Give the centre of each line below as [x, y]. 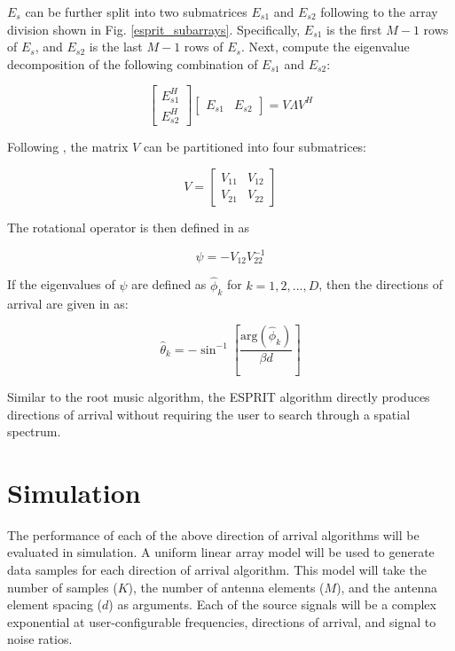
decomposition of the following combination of [133, 63]
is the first [354, 29]
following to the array [379, 12]
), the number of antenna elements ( [226, 587]
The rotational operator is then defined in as [128, 227]
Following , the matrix [68, 147]
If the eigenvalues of [61, 284]
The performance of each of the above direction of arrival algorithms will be [213, 534]
